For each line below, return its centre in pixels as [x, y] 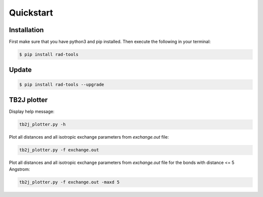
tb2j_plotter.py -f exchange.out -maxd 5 [69, 182]
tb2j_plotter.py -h [42, 125]
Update [20, 70]
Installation [26, 30]
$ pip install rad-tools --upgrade [62, 84]
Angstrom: [19, 169]
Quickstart [31, 13]
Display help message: [32, 111]
